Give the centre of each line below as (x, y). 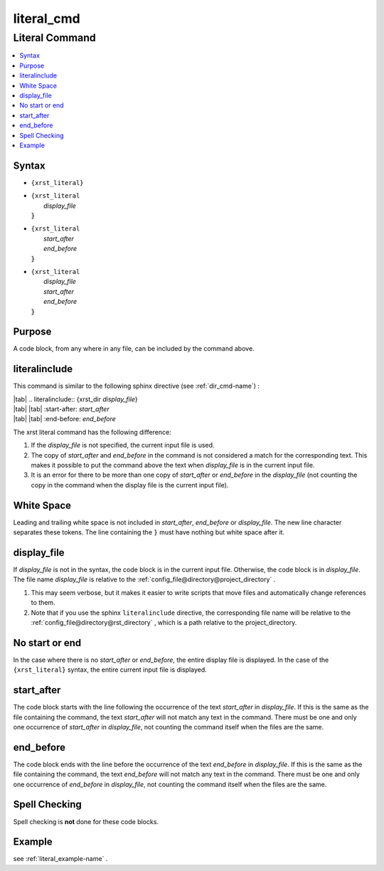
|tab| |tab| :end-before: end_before (65, 419)
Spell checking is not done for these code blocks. (86, 821)
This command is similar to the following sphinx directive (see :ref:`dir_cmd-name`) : (136, 386)
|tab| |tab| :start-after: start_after (61, 409)
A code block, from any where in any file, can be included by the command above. (134, 349)
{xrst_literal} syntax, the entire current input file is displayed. (110, 670)
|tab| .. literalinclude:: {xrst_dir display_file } (75, 399)
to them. (43, 603)
